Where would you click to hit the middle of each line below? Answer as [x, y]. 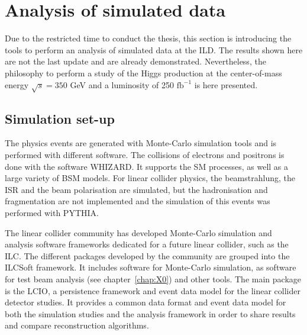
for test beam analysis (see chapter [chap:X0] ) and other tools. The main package [153, 279]
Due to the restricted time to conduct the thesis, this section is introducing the [148, 38]
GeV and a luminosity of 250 [122, 84]
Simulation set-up [60, 118]
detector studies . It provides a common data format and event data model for [146, 302]
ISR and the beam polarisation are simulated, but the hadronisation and [136, 189]
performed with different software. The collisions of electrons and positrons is [145, 155]
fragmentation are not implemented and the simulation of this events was [138, 201]
